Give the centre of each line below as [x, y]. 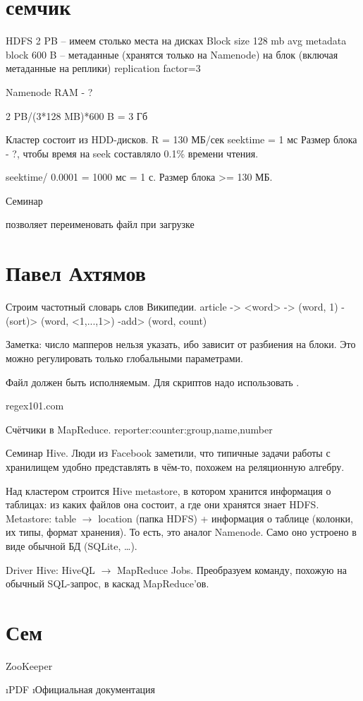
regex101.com [35, 406]
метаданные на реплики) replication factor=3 [103, 68]
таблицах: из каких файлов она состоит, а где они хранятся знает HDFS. [162, 504]
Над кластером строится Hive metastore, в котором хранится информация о [168, 490]
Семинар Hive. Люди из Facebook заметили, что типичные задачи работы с [168, 453]
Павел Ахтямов [76, 273]
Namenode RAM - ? [49, 91]
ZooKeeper [29, 665]
